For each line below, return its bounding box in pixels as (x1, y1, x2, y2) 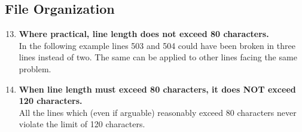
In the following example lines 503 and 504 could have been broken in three (19, 39, 295, 51)
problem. (19, 62, 51, 75)
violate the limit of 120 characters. (19, 118, 145, 130)
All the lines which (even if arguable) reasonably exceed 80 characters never (19, 106, 297, 118)
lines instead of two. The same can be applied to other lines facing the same (19, 51, 297, 63)
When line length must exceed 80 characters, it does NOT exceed (19, 82, 296, 95)
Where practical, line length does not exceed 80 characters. (19, 27, 269, 40)
